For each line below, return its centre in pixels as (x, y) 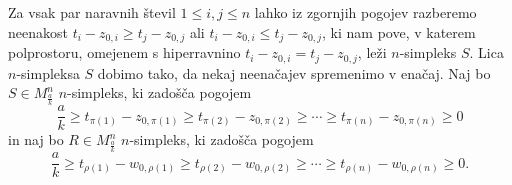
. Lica (486, 52)
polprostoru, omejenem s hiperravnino (124, 52)
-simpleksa (48, 72)
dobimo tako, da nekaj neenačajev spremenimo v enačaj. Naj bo (294, 72)
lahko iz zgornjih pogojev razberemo (365, 12)
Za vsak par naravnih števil (92, 12)
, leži (372, 52)
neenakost (38, 31)
